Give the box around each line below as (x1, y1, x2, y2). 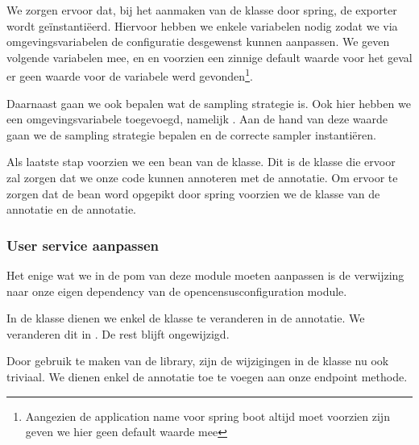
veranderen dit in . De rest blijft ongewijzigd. (6, 325, 230, 342)
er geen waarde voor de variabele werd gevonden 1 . (6, 65, 253, 85)
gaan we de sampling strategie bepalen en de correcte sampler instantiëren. (6, 126, 376, 143)
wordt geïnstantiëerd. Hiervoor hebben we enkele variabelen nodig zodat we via (6, 17, 398, 34)
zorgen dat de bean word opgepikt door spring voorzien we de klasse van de (6, 185, 380, 202)
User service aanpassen (6, 235, 160, 255)
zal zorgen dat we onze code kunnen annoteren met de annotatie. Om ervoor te (6, 169, 398, 185)
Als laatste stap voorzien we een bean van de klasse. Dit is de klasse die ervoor (6, 153, 396, 170)
